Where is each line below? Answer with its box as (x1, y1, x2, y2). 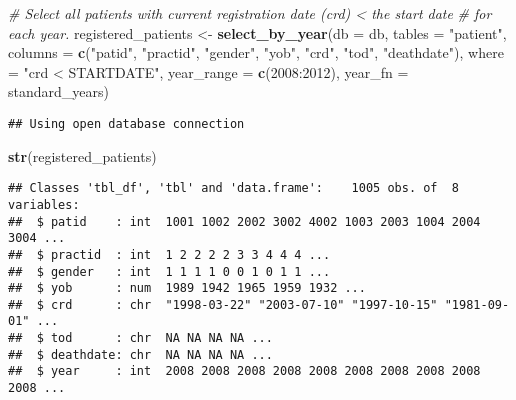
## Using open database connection (8, 116, 245, 131)
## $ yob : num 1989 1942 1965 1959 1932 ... (8, 281, 366, 296)
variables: (8, 197, 80, 212)
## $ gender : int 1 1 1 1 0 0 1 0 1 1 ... (8, 264, 331, 279)
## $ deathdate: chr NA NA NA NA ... (8, 347, 273, 362)
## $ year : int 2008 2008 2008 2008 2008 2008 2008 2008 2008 (8, 364, 481, 379)
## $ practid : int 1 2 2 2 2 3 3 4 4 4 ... (8, 247, 331, 262)
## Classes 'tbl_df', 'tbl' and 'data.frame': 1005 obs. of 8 (8, 181, 460, 196)
